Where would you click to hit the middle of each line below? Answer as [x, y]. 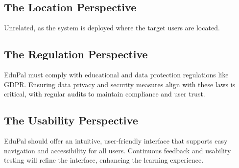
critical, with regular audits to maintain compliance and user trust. [105, 94]
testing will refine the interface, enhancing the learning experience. [104, 160]
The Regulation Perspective [76, 54]
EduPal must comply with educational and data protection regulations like [116, 74]
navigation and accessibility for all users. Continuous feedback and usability [118, 150]
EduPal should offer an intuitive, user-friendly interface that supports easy [116, 140]
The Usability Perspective [71, 120]
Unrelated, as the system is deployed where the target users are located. [112, 28]
